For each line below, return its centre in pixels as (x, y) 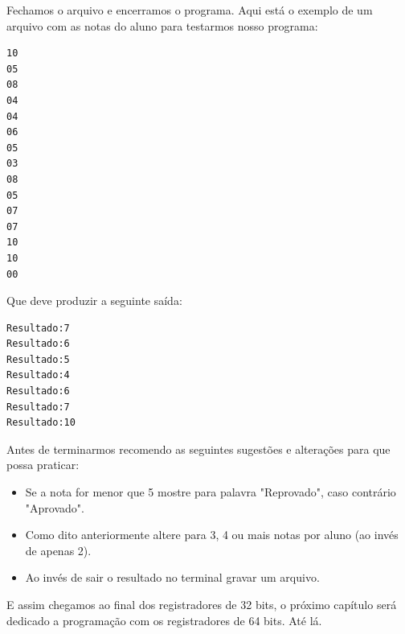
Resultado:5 (38, 359)
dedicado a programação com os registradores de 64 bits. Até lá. (164, 620)
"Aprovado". (55, 507)
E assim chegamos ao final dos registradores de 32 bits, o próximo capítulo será (202, 604)
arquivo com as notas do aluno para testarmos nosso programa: (162, 25)
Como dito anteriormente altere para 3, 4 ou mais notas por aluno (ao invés (212, 535)
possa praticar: (43, 465)
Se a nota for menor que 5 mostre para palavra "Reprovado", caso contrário (211, 492)
